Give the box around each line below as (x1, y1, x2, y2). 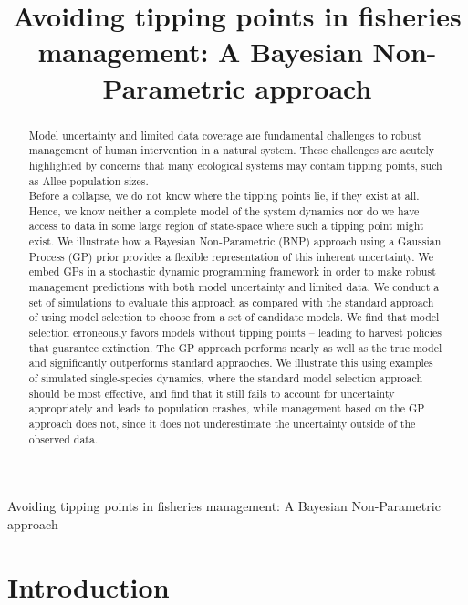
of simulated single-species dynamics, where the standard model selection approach (28, 370, 423, 386)
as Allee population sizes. (28, 172, 149, 188)
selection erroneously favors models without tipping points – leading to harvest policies (28, 325, 442, 340)
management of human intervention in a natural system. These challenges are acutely (28, 142, 435, 158)
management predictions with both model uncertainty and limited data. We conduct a (28, 279, 440, 295)
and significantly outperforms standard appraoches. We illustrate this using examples (28, 355, 433, 370)
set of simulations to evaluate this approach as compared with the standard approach (28, 294, 434, 309)
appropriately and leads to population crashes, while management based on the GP (28, 401, 425, 416)
